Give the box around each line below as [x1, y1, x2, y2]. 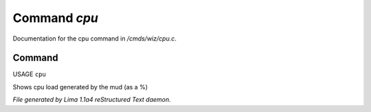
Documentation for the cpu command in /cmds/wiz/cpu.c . [12, 34, 177, 43]
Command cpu [12, 10, 99, 25]
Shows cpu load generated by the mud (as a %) [12, 82, 148, 91]
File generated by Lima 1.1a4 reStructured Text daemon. [12, 96, 171, 104]
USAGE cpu [12, 70, 46, 78]
